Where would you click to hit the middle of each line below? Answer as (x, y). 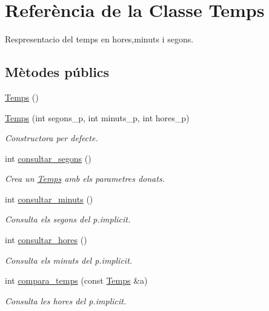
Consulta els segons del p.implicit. (68, 219)
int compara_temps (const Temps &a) (76, 280)
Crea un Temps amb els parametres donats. (85, 179)
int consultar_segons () (48, 158)
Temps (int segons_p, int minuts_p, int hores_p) (97, 117)
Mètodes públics (57, 72)
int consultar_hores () (46, 240)
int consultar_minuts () (49, 199)
